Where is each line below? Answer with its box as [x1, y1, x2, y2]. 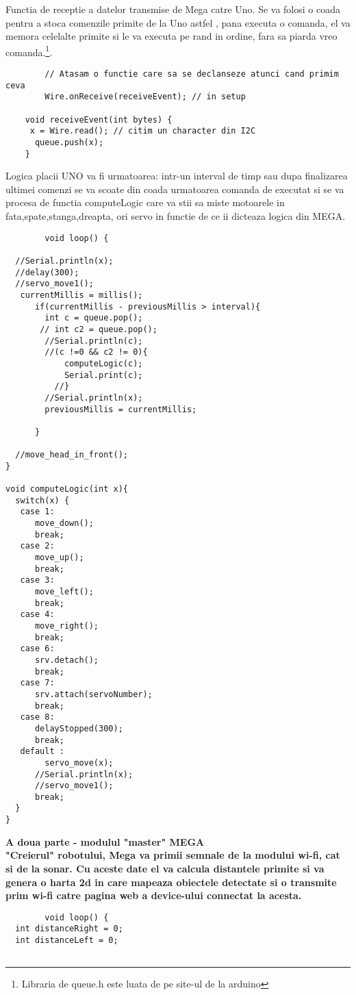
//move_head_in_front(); [15, 450, 128, 460]
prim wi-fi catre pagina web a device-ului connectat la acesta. [5, 888, 302, 903]
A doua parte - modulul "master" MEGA [5, 834, 205, 848]
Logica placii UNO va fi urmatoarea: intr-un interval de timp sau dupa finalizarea [5, 168, 348, 183]
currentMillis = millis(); [20, 290, 143, 300]
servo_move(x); [44, 757, 114, 768]
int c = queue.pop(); [44, 313, 143, 323]
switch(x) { [15, 495, 70, 505]
